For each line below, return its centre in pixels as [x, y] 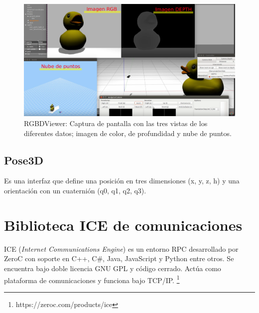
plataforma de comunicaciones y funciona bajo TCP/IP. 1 [92, 279]
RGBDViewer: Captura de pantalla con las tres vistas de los [116, 123]
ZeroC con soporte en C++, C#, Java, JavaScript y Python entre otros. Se [119, 258]
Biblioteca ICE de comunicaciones [123, 225]
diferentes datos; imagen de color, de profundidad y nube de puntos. [128, 133]
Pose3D [24, 160]
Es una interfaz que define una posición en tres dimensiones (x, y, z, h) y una [122, 181]
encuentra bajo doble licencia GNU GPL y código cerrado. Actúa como [113, 268]
